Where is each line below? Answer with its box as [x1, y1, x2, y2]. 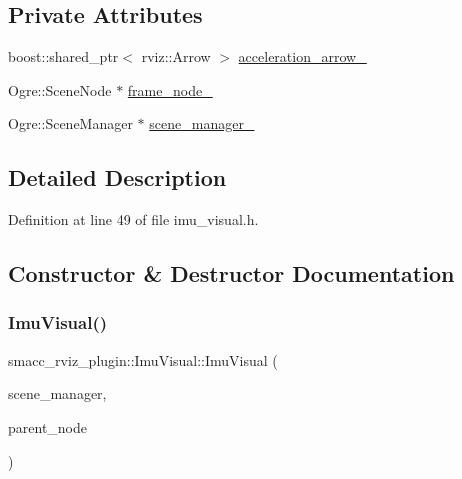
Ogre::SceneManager [8, 113, 133, 134]
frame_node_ [127, 79, 213, 100]
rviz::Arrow [141, 46, 211, 67]
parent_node [8, 416, 88, 437]
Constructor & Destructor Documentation [8, 258, 455, 289]
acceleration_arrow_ [238, 46, 367, 67]
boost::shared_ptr [8, 46, 119, 67]
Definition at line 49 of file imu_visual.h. [8, 209, 259, 230]
